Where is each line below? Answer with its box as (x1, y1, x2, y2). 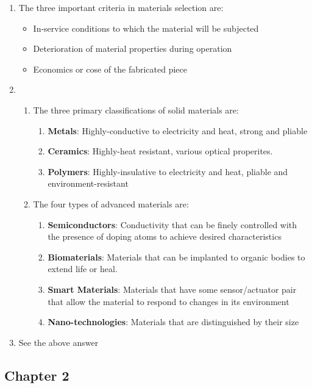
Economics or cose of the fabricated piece (33, 62, 187, 75)
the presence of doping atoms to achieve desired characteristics (48, 230, 282, 243)
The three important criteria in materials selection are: (18, 1, 224, 13)
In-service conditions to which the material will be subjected (33, 21, 259, 34)
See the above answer (18, 336, 99, 348)
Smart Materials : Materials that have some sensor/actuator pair (48, 282, 297, 295)
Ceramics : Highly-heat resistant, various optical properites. (48, 145, 273, 157)
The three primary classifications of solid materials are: (33, 103, 239, 116)
